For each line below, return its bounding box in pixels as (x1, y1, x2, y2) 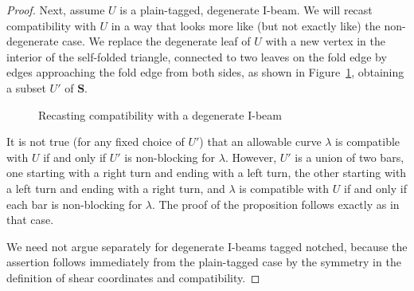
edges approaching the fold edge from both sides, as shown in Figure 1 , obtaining (6, 64, 404, 81)
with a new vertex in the (265, 33, 386, 49)
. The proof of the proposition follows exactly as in (151, 195, 400, 212)
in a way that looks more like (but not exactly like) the (111, 17, 381, 33)
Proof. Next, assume (6, 2, 105, 18)
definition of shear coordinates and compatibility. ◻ (6, 269, 260, 285)
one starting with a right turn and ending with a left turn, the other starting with (6, 164, 407, 181)
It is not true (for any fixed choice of (6, 133, 185, 150)
